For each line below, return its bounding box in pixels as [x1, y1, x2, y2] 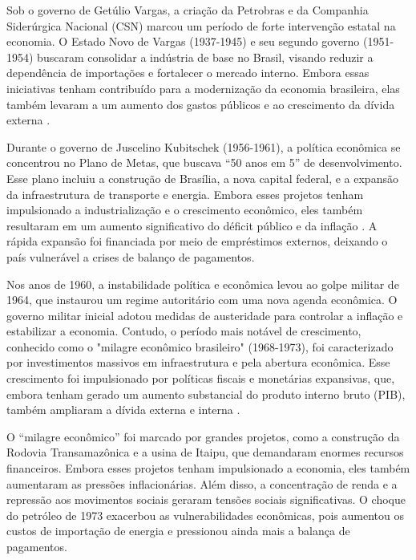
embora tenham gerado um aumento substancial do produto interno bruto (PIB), [6, 385, 406, 402]
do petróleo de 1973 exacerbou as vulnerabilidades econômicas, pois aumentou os [6, 506, 404, 523]
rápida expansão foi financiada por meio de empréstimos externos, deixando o [6, 233, 388, 250]
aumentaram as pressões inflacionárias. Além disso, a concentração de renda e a [6, 475, 398, 492]
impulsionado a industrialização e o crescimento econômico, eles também [6, 201, 363, 218]
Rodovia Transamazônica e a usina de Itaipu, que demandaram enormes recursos [6, 444, 404, 461]
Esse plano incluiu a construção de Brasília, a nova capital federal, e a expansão [6, 169, 398, 186]
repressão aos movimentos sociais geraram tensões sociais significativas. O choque [6, 491, 406, 508]
